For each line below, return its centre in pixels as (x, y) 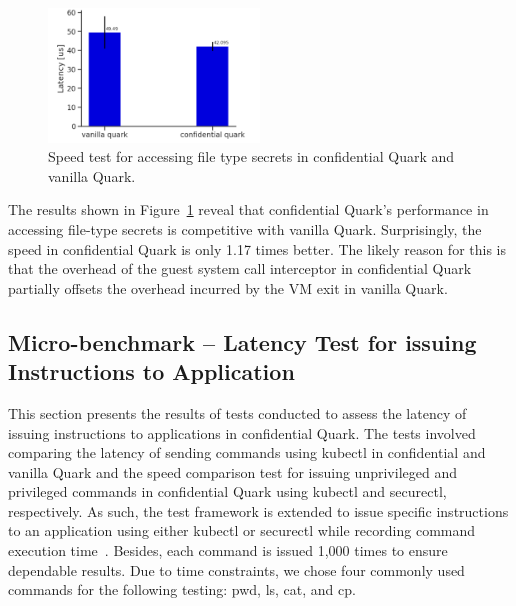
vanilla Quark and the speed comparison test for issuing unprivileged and (232, 471)
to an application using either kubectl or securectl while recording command (242, 530)
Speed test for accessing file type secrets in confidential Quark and (251, 156)
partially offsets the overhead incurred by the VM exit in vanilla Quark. (228, 287)
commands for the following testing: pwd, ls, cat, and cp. (182, 589)
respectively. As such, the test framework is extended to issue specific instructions (258, 510)
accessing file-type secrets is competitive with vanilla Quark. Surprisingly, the (245, 228)
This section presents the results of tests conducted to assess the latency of (237, 412)
